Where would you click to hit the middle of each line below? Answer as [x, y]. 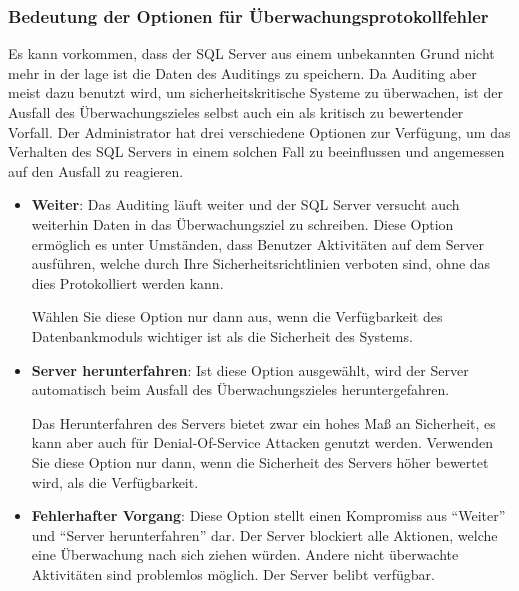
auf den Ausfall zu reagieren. [96, 170]
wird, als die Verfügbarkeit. [115, 481]
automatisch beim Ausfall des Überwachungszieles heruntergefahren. [240, 389]
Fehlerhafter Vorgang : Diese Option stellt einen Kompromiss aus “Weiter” [268, 515]
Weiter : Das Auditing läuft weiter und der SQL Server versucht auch [245, 204]
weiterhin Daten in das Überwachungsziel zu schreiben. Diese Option [242, 223]
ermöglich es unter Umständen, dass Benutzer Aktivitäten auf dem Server [257, 243]
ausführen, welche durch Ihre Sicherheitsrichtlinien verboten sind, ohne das [261, 263]
